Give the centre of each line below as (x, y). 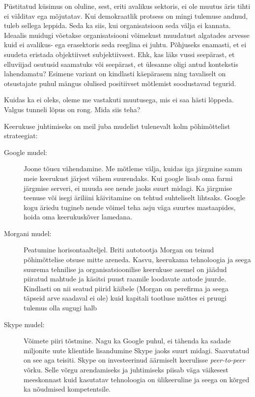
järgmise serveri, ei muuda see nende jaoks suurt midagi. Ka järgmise (128, 188)
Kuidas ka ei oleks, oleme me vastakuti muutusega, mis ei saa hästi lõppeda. (119, 100)
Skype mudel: (24, 324)
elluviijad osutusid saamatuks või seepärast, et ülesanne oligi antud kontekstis (121, 64)
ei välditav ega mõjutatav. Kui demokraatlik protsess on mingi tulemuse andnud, (126, 15)
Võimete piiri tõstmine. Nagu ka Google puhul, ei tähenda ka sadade (127, 341)
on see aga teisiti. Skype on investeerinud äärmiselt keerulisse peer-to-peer (134, 360)
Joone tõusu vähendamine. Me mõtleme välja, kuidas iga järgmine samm (133, 168)
